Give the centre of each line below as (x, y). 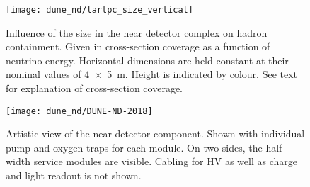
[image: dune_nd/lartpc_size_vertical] (99, 10)
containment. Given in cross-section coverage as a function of (138, 46)
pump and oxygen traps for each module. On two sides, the (134, 147)
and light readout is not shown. (74, 175)
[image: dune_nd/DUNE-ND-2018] (79, 111)
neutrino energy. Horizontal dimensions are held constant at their (147, 60)
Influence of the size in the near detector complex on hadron (137, 32)
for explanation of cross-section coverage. (94, 88)
